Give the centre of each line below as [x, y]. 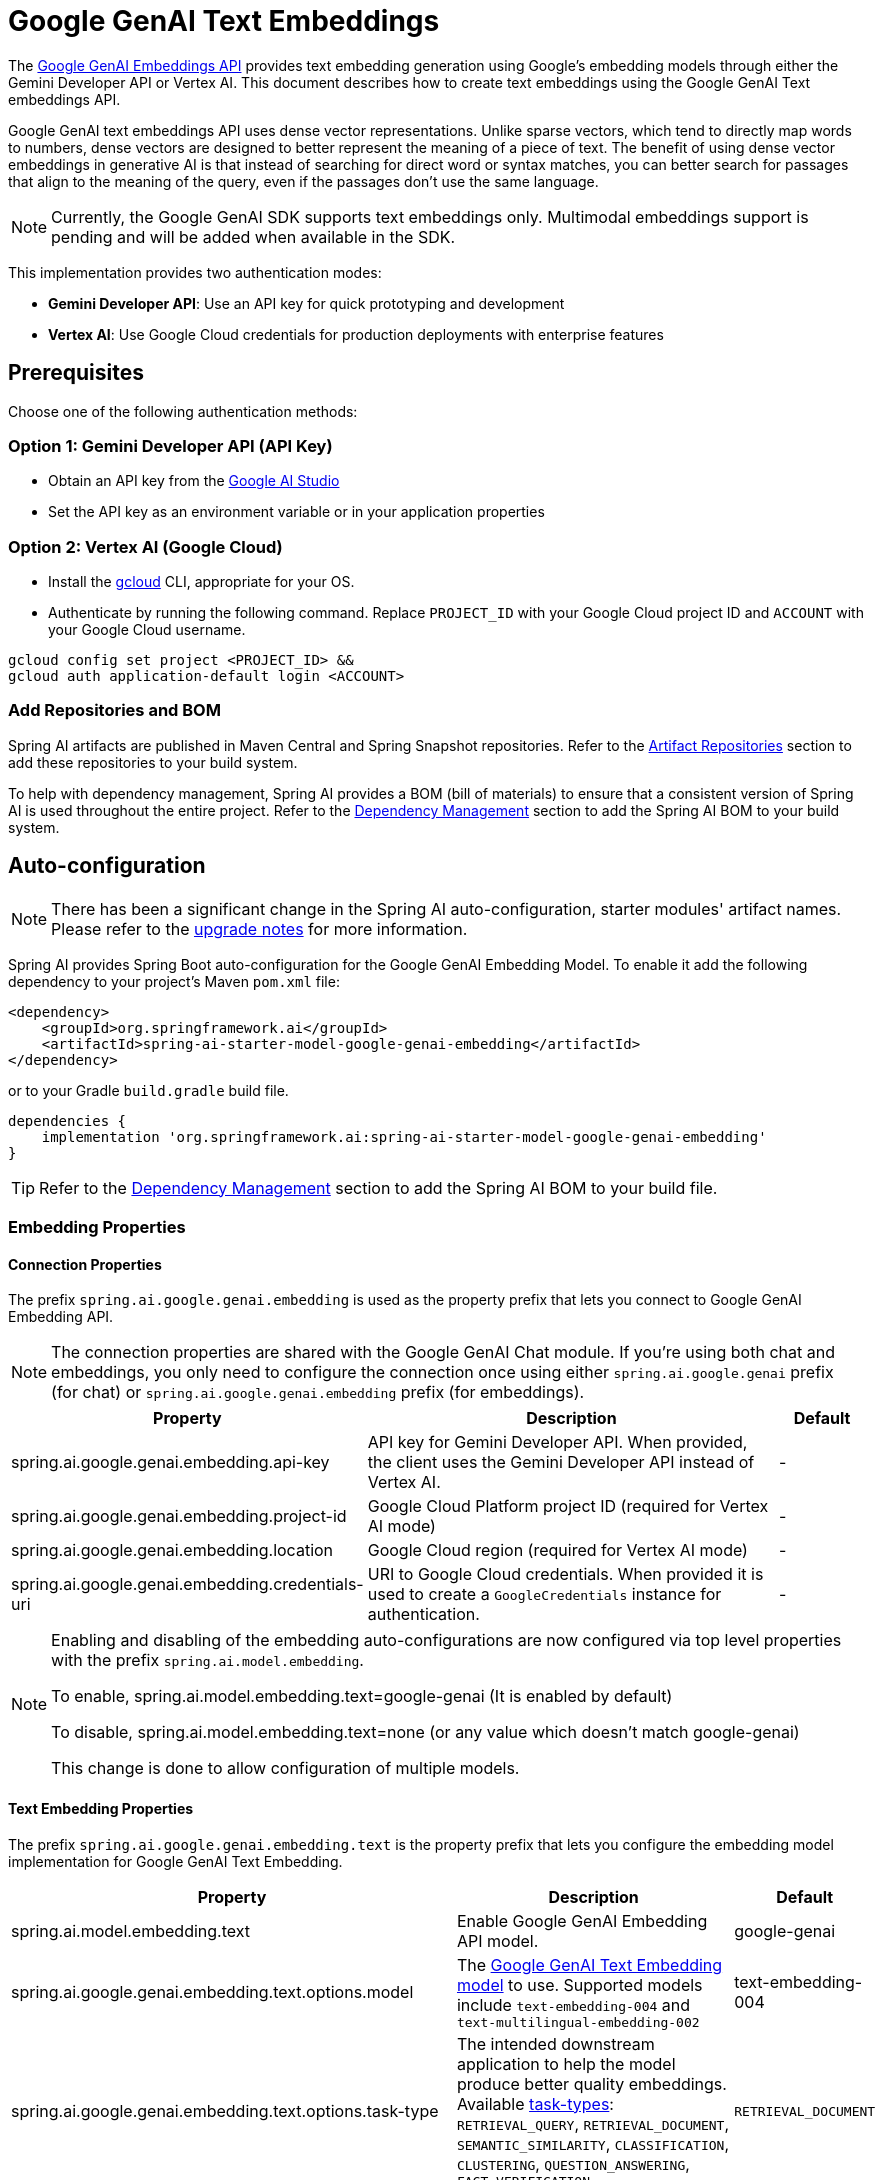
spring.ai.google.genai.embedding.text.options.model [212, 1992]
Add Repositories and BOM [114, 710]
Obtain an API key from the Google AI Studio [194, 481]
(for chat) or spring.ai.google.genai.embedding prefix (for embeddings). [318, 1392]
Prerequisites [76, 373]
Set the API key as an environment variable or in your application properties [296, 512]
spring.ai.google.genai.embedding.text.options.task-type [225, 2111]
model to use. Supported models [579, 1984]
